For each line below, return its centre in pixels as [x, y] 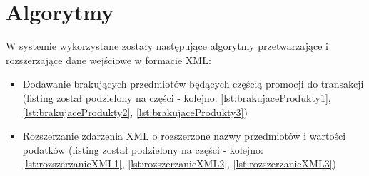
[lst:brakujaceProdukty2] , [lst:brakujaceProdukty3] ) [135, 112]
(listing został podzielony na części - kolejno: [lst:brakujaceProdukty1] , [177, 97]
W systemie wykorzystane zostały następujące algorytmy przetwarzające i [167, 46]
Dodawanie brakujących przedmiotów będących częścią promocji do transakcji [193, 84]
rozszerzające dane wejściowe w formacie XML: [108, 59]
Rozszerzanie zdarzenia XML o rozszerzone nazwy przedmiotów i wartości [184, 136]
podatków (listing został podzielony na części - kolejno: [143, 149]
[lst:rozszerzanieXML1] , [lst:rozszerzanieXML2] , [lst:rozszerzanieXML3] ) [179, 164]
